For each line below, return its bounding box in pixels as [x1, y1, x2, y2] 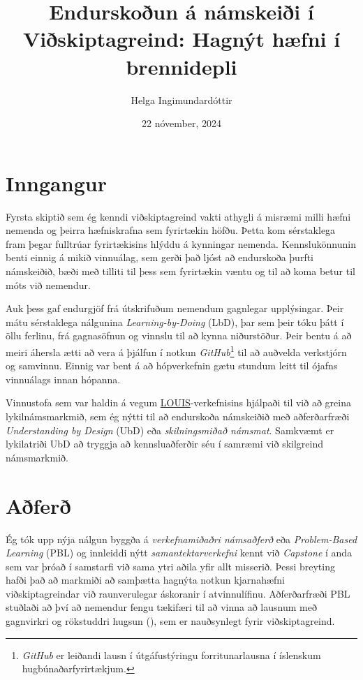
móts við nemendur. [6, 277, 91, 292]
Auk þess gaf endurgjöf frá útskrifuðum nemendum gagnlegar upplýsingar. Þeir [6, 301, 344, 316]
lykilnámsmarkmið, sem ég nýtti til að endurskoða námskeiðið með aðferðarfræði [6, 409, 350, 423]
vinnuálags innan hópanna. [6, 371, 121, 386]
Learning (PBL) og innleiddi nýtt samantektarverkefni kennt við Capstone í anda [6, 545, 353, 560]
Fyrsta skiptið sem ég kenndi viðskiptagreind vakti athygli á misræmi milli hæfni [6, 209, 351, 223]
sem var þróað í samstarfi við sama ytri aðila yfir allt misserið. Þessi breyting [6, 559, 335, 573]
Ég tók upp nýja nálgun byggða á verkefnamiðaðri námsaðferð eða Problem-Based [6, 531, 357, 546]
